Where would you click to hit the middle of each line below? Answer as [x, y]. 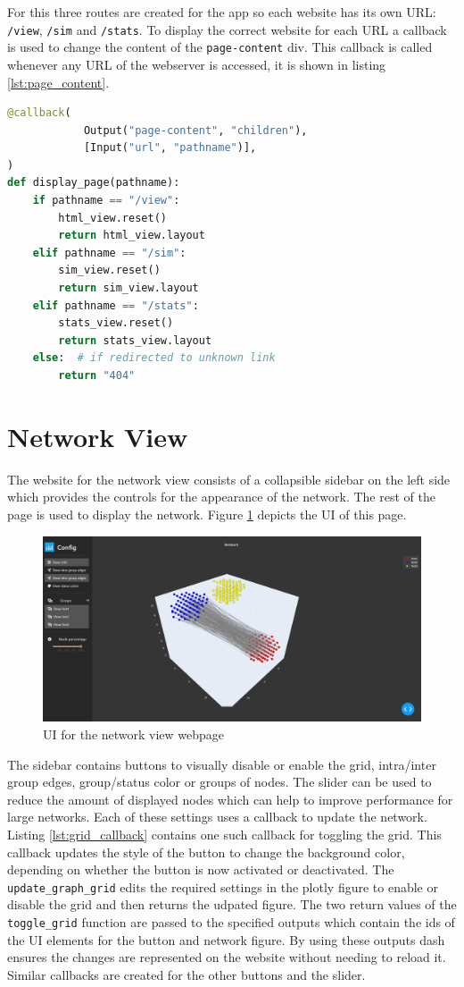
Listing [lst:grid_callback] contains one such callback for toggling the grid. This [224, 834]
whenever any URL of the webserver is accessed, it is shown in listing [197, 64]
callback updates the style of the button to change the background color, [206, 852]
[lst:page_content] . [58, 82]
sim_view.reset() [109, 270]
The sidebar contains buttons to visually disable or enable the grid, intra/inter [222, 764]
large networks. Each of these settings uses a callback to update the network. [217, 817]
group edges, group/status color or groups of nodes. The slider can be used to [220, 782]
